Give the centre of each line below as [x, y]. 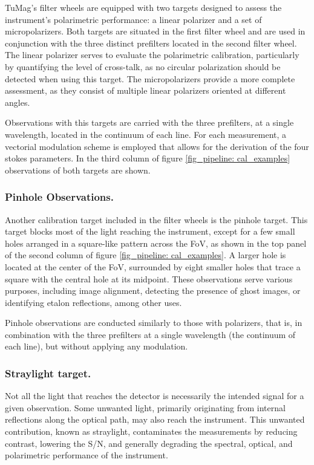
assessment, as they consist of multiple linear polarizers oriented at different [146, 90]
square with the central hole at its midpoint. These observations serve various [149, 278]
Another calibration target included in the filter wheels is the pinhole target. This [156, 219]
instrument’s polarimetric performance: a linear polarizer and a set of [133, 19]
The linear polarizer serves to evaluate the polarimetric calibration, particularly [152, 55]
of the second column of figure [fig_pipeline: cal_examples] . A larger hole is [146, 255]
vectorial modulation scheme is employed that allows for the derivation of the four [157, 146]
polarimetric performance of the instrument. [87, 455]
